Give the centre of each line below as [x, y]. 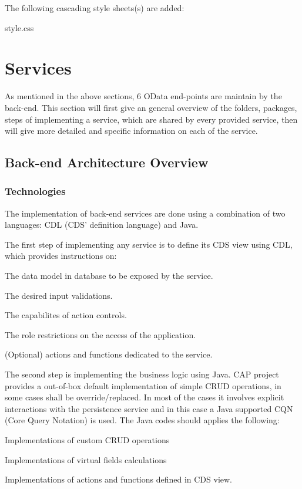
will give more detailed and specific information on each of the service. [131, 131]
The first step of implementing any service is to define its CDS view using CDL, [149, 244]
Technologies [35, 191]
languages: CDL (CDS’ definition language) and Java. [102, 225]
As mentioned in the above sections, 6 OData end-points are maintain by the [143, 96]
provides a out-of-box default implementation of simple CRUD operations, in [143, 385]
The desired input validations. [59, 295]
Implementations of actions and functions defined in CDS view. [119, 479]
